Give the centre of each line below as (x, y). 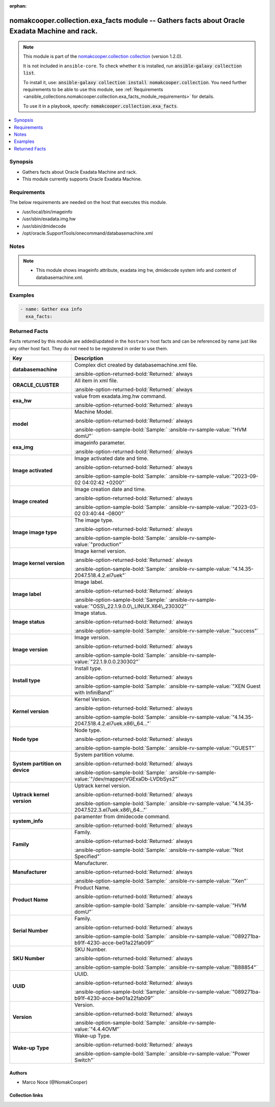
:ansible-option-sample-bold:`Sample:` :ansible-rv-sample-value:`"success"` (167, 631)
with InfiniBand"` (94, 692)
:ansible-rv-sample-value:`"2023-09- (213, 476)
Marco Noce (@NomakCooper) (55, 1082)
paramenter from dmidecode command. (122, 817)
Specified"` (88, 857)
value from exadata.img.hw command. (120, 396)
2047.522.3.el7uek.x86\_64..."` (111, 810)
